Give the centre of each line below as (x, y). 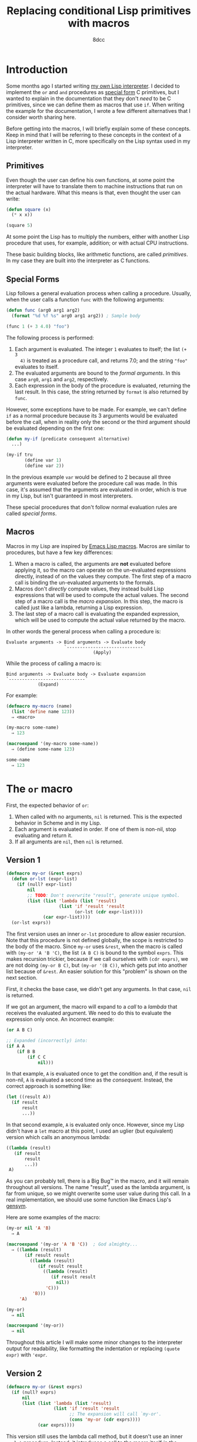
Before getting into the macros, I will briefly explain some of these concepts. (98, 128)
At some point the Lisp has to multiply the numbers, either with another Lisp (98, 237)
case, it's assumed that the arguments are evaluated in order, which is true (96, 489)
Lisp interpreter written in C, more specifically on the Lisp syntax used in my (98, 141)
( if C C (36, 1057)
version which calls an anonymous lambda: (58, 1137)
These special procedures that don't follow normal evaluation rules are (92, 507)
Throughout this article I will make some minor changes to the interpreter (94, 1343)
